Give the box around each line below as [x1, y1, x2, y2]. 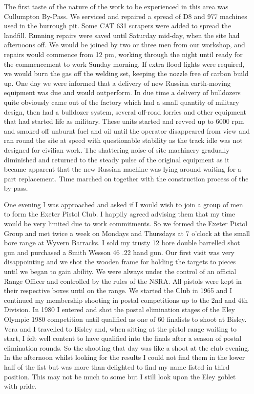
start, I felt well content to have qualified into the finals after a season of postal [4, 333, 242, 343]
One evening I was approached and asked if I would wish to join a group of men [4, 199, 243, 209]
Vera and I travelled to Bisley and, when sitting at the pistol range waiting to [4, 323, 237, 334]
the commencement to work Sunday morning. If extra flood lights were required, [4, 59, 245, 69]
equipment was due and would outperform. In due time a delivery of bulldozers [4, 87, 241, 98]
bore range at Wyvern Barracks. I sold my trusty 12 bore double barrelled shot [4, 237, 240, 248]
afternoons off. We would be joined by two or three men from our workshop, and [4, 39, 245, 50]
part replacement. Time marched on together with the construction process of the [4, 173, 249, 183]
